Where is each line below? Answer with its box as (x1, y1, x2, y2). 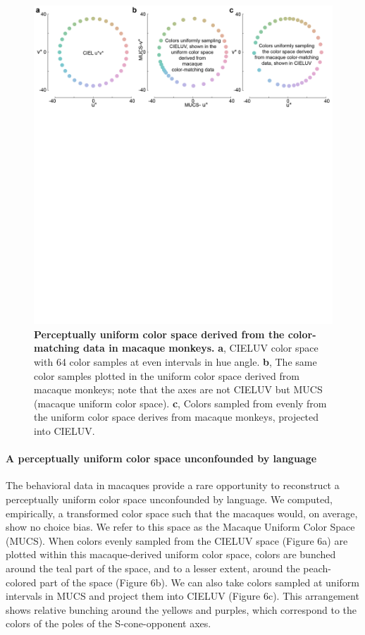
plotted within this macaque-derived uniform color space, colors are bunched (6, 547, 336, 562)
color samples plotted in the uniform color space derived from (34, 368, 299, 383)
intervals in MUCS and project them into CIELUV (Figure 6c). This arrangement (6, 588, 359, 603)
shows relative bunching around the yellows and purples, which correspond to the (6, 602, 357, 617)
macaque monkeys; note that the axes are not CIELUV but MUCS (34, 382, 323, 397)
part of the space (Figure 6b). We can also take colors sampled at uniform (39, 574, 359, 589)
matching (34, 340, 80, 355)
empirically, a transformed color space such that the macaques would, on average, (6, 505, 358, 520)
